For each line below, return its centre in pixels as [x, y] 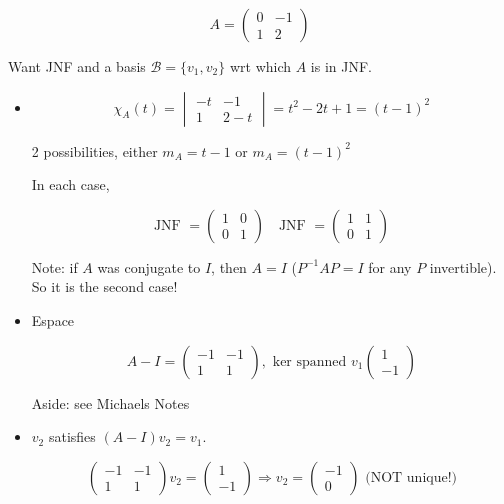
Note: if [54, 266]
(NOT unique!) [411, 477]
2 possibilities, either [94, 150]
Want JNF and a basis [77, 66]
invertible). [463, 266]
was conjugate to [149, 266]
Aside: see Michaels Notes [110, 402]
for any [390, 266]
